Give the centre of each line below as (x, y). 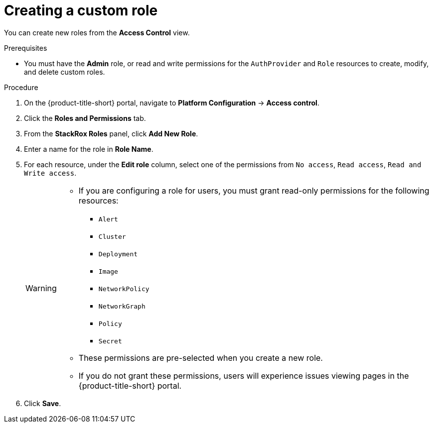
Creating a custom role (81, 10)
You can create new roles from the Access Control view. (97, 32)
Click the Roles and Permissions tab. (85, 118)
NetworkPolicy (124, 289)
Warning (41, 288)
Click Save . (43, 403)
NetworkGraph (122, 306)
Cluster (112, 236)
